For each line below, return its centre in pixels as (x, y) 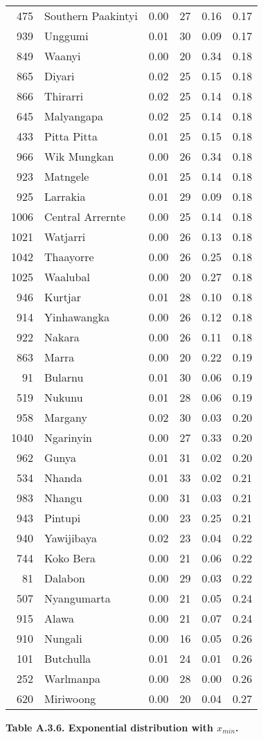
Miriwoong (70, 698)
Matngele (67, 176)
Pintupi (63, 518)
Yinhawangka (77, 317)
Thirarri (64, 96)
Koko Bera (70, 558)
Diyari (60, 76)
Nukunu (64, 397)
